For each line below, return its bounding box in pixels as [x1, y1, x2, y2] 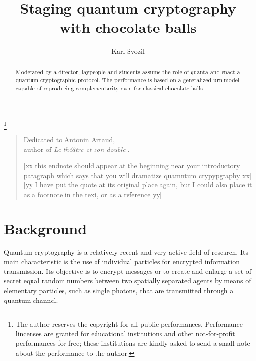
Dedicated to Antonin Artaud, [23, 134, 115, 144]
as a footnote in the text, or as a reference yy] [23, 189, 162, 199]
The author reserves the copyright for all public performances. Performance [15, 319, 243, 329]
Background [4, 218, 87, 238]
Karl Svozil [111, 46, 145, 56]
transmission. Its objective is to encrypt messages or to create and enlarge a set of [4, 266, 252, 276]
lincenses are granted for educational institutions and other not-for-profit [15, 328, 235, 338]
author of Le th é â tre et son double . [23, 144, 130, 154]
